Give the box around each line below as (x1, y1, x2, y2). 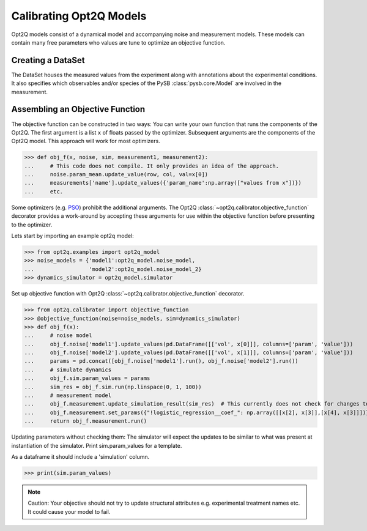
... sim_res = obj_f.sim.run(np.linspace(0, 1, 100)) (24, 383, 202, 390)
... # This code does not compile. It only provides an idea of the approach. (24, 162, 280, 169)
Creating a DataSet (11, 55, 85, 65)
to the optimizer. (11, 221, 53, 228)
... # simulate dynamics (24, 366, 112, 373)
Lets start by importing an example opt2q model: (11, 232, 134, 240)
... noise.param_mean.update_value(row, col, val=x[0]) (24, 171, 209, 178)
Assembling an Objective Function (11, 104, 146, 114)
